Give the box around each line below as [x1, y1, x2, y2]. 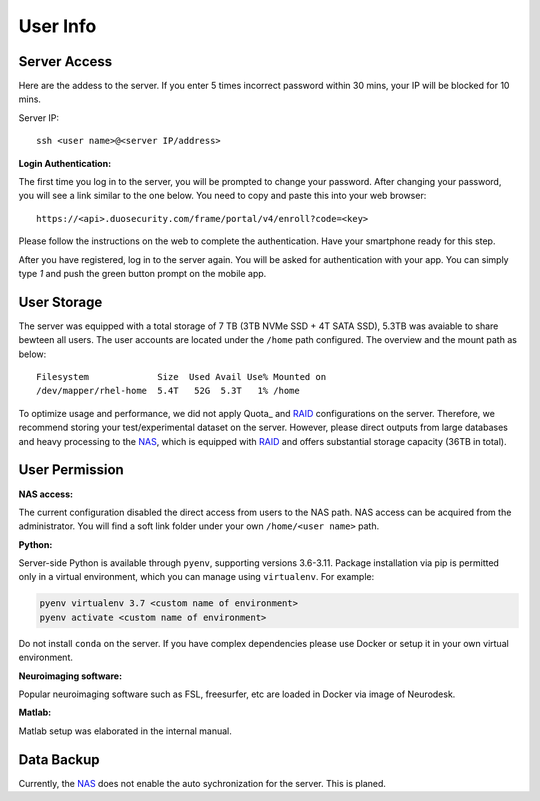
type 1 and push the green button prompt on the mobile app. [18, 267, 267, 279]
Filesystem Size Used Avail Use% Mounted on [36, 371, 327, 383]
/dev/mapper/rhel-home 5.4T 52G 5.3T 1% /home [36, 385, 300, 397]
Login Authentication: [18, 157, 112, 169]
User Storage [18, 293, 103, 310]
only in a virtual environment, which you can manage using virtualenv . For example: [18, 571, 375, 583]
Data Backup [18, 751, 100, 768]
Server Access [18, 53, 113, 70]
